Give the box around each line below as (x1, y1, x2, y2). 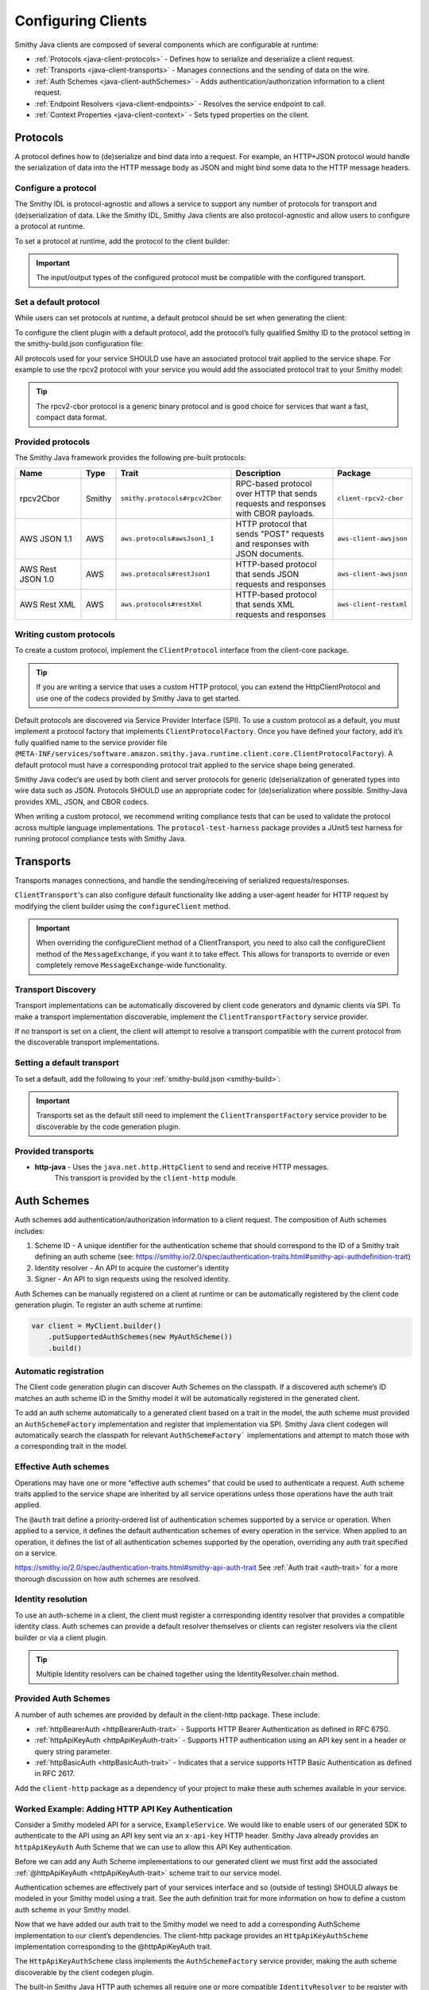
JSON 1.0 (19, 573, 55, 584)
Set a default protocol (14, 297, 100, 308)
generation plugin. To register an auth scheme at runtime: (14, 1300, 203, 1309)
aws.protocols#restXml (120, 600, 203, 609)
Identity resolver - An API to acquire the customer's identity (34, 1262, 230, 1273)
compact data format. (36, 412, 107, 422)
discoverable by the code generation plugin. (36, 1122, 180, 1131)
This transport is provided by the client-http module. (54, 1173, 238, 1183)
